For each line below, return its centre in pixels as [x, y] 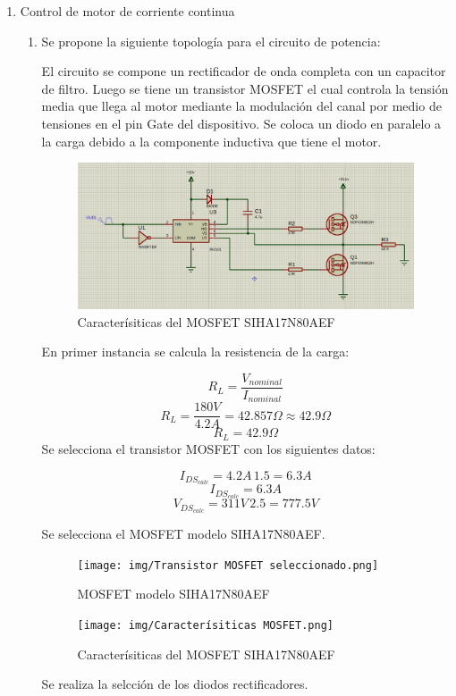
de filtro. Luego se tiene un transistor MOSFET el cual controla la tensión [245, 88]
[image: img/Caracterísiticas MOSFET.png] [205, 625]
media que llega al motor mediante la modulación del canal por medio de [241, 106]
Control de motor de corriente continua [127, 11]
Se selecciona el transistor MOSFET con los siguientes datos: [208, 448]
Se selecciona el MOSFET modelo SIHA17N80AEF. [183, 534]
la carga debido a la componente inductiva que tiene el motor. [211, 141]
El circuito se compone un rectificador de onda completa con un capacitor [244, 71]
